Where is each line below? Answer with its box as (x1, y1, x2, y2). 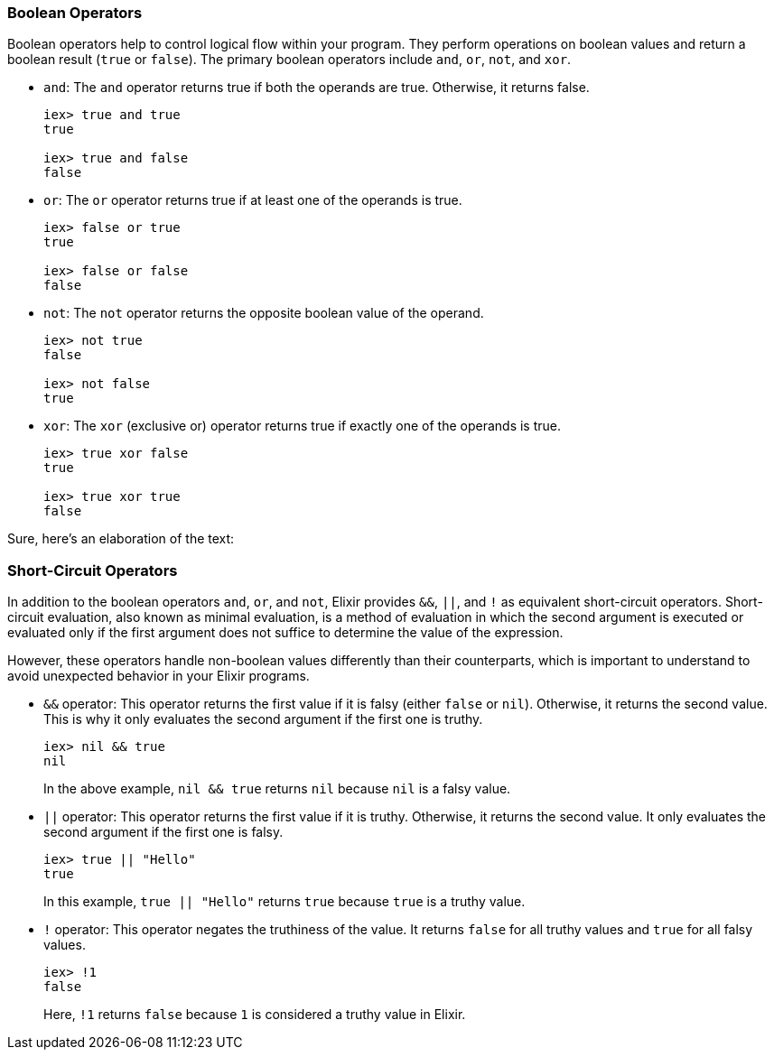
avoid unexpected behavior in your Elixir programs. (7, 668, 310, 684)
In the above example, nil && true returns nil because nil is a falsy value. (43, 781, 511, 797)
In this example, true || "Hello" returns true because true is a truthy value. (43, 894, 526, 910)
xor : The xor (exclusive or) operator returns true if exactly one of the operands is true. (43, 418, 561, 434)
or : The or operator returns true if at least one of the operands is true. (43, 192, 462, 209)
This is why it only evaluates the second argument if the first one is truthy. (43, 711, 483, 728)
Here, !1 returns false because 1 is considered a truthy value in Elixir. (43, 1006, 466, 1023)
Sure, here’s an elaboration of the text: (7, 531, 235, 547)
